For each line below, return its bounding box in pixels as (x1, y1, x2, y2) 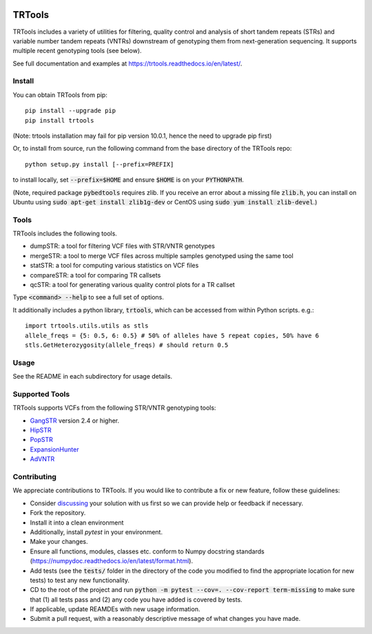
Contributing (12, 472, 56, 481)
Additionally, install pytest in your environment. (30, 527, 163, 536)
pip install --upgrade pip (25, 107, 116, 115)
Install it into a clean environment (30, 518, 124, 527)
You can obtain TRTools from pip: (12, 90, 108, 99)
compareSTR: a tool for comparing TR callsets (30, 271, 161, 279)
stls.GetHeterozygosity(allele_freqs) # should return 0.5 (25, 341, 229, 349)
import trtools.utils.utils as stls (25, 322, 149, 330)
